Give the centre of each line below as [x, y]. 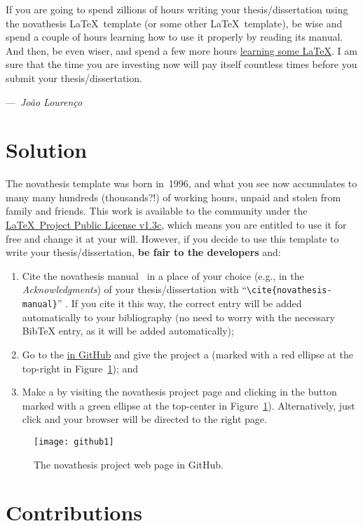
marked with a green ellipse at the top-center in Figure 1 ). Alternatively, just [189, 405]
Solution [47, 150]
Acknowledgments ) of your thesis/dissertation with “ [134, 289]
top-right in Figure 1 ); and [80, 368]
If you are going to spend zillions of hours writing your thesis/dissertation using [177, 9]
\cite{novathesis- [289, 291]
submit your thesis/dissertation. [74, 77]
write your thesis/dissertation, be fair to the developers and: [143, 252]
